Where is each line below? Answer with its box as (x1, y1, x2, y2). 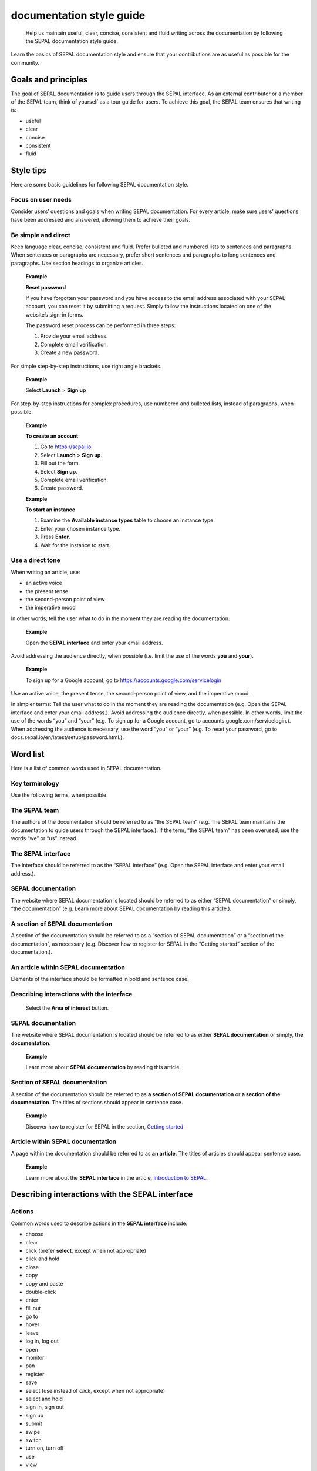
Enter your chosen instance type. (40, 525, 120, 532)
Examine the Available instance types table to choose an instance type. (40, 517, 215, 524)
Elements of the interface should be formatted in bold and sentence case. (11, 976, 189, 983)
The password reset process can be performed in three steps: (25, 322, 176, 329)
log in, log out (25, 1337, 59, 1344)
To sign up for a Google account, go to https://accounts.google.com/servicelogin (25, 677, 222, 684)
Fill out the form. (40, 460, 80, 467)
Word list (11, 749, 45, 759)
